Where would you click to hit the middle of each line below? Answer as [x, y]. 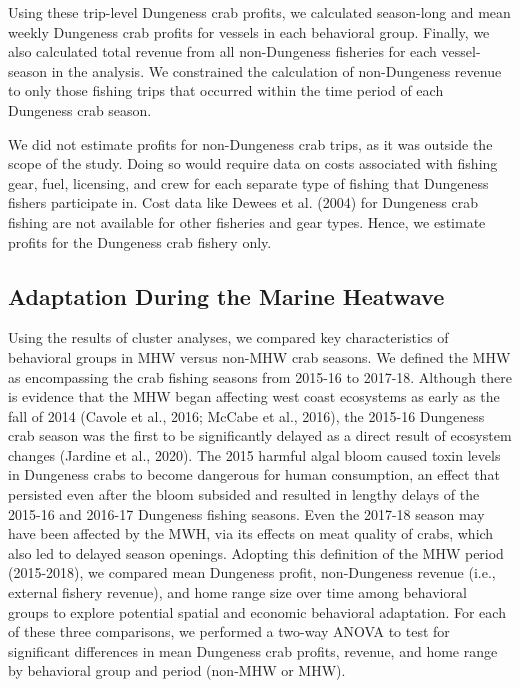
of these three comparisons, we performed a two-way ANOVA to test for [229, 631]
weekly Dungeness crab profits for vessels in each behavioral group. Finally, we [249, 31]
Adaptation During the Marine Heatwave [226, 295]
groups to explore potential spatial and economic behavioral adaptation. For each [257, 611]
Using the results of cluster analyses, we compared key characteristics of [228, 337]
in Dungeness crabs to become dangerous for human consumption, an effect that [254, 474]
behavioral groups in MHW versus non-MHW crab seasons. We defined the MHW [259, 356]
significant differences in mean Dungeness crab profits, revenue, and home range [253, 650]
